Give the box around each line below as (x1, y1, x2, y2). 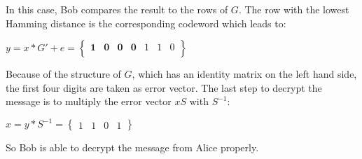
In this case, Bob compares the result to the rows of (6, 2, 228, 16)
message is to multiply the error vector (6, 94, 172, 109)
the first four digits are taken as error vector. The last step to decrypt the (6, 80, 322, 95)
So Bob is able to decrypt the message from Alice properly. (6, 140, 259, 155)
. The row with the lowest (238, 2, 349, 16)
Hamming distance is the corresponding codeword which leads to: (6, 15, 286, 30)
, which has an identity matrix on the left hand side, (132, 67, 357, 81)
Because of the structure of (6, 67, 121, 81)
